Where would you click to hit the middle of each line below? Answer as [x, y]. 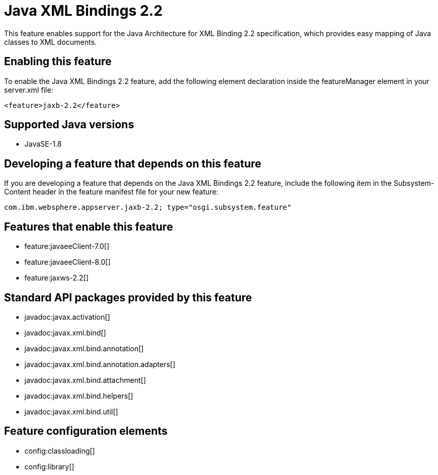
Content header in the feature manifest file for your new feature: [111, 192]
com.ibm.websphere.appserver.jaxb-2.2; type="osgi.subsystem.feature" [148, 207]
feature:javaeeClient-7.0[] [67, 246]
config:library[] [49, 466]
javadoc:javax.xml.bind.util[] [71, 411]
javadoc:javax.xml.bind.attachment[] [85, 380]
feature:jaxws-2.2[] [57, 278]
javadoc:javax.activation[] [67, 317]
